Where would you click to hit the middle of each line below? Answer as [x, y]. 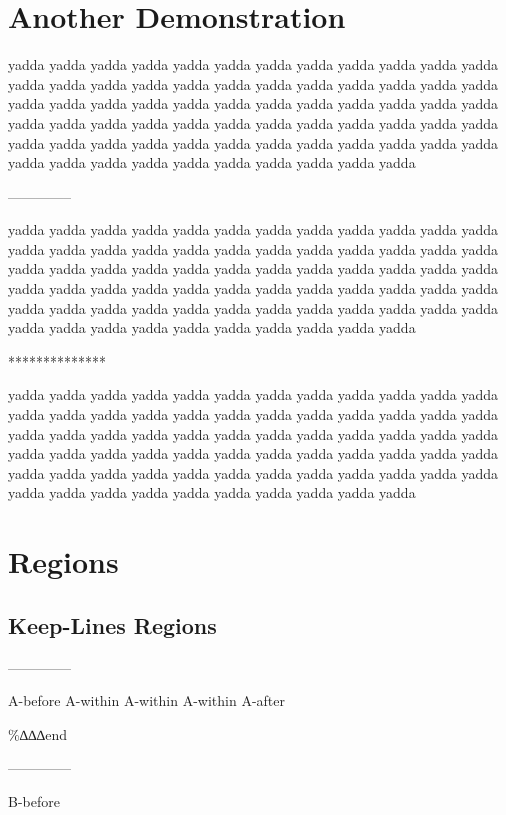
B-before [34, 800]
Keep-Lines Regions [112, 624]
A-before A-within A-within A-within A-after [147, 700]
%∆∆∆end [38, 733]
